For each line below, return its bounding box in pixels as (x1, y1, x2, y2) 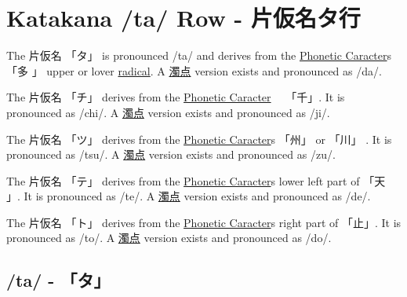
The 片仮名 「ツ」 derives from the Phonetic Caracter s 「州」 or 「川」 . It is (6, 130, 392, 147)
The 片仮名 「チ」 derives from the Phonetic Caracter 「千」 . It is (6, 89, 345, 105)
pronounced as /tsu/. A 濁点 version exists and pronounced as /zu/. (6, 146, 336, 163)
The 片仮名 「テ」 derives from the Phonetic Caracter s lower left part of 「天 (6, 172, 386, 189)
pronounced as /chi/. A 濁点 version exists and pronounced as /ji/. (6, 104, 330, 120)
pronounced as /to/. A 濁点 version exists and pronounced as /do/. (6, 229, 332, 246)
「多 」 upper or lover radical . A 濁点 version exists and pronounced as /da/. (6, 62, 382, 79)
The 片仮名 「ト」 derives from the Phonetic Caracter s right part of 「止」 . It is (6, 214, 402, 230)
